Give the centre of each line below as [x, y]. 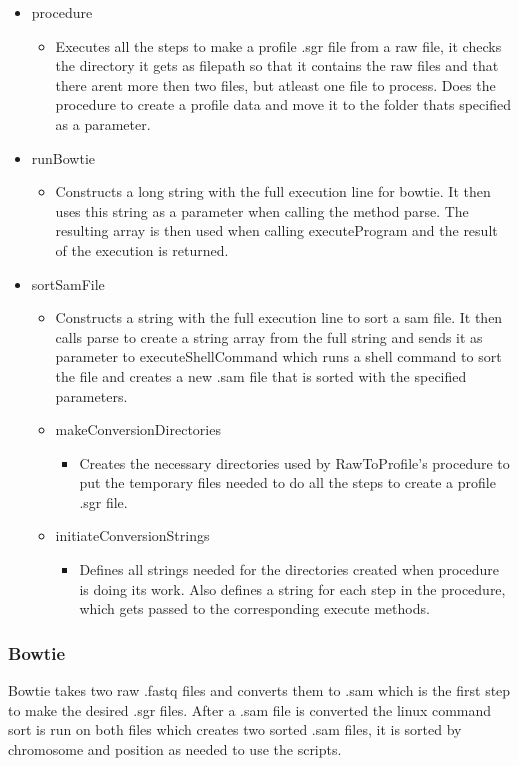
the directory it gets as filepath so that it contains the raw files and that [277, 65]
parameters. [91, 395]
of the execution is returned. [142, 249]
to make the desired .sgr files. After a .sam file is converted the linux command [250, 709]
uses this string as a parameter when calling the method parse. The [262, 210]
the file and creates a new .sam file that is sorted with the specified [261, 375]
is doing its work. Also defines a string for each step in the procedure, [292, 588]
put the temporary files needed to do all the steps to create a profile [287, 482]
